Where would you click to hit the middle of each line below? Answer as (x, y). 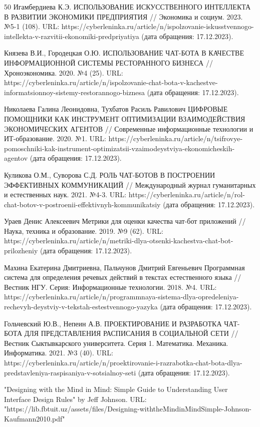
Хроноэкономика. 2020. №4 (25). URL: (64, 72)
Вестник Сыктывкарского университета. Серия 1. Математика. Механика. (116, 343)
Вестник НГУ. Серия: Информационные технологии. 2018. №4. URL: (110, 287)
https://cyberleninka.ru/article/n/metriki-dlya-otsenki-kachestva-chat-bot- (119, 241)
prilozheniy (21, 251)
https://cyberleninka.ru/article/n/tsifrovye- (176, 138)
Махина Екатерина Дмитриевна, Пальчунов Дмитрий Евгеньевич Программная (124, 267)
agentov (16, 158)
